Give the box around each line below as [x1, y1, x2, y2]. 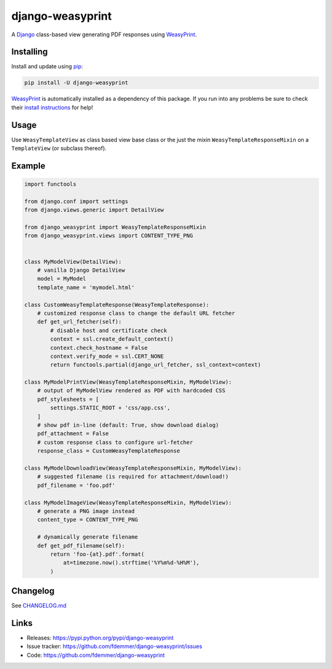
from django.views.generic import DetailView [24, 207, 164, 213]
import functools [24, 181, 77, 188]
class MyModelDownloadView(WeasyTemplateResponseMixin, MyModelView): [24, 465, 242, 472]
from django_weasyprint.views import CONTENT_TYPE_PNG [24, 232, 193, 239]
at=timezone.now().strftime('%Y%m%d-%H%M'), [63, 560, 200, 566]
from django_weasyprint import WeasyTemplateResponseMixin [24, 224, 206, 231]
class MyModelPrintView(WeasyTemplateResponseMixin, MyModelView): [24, 379, 232, 386]
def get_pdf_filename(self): [37, 542, 125, 549]
